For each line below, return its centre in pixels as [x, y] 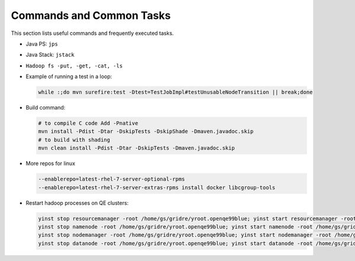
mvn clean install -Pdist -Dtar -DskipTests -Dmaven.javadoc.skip [136, 148]
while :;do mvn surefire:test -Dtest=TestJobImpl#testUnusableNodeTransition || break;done [175, 92]
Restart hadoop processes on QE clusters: [77, 203]
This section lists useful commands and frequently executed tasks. [92, 33]
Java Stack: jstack [50, 55]
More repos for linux [51, 163]
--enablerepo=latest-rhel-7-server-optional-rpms [112, 179]
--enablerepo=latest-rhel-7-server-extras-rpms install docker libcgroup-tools [157, 187]
